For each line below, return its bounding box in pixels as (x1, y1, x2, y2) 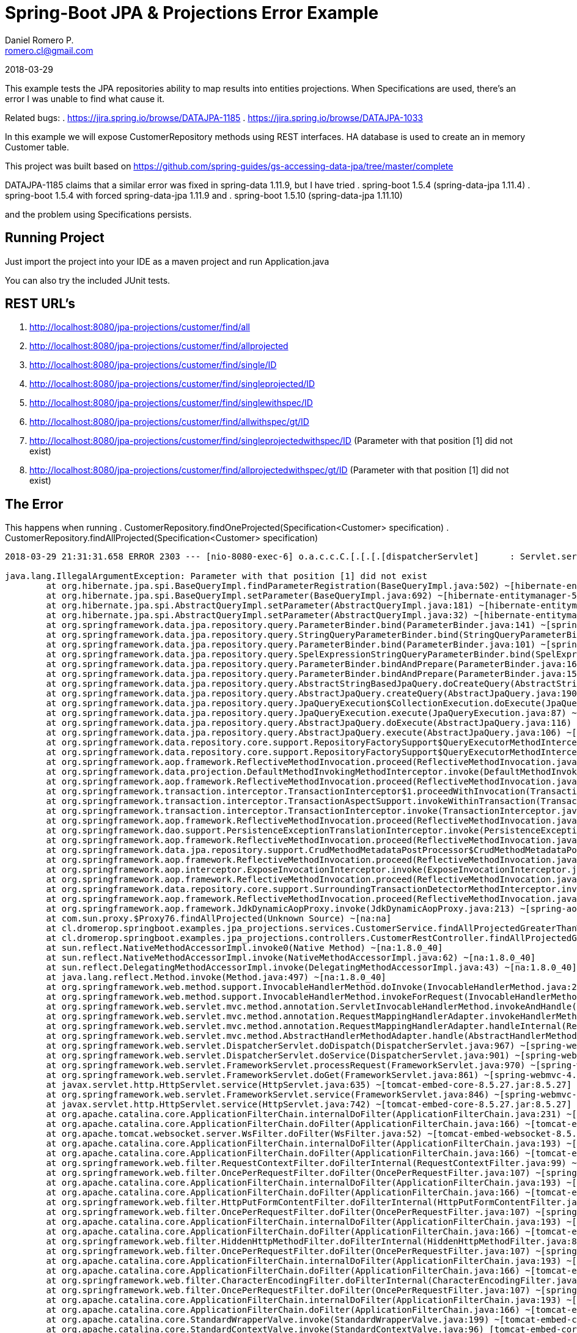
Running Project (5, 230, 105, 246)
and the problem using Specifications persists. (5, 209, 192, 220)
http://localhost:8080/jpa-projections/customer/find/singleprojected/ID (29, 378, 315, 390)
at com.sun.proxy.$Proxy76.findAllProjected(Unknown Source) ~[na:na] (46, 914, 392, 924)
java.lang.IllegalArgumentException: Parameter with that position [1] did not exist (5, 571, 428, 582)
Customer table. (5, 141, 70, 152)
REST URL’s (5, 296, 76, 312)
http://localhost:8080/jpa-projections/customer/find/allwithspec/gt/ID (29, 416, 309, 427)
